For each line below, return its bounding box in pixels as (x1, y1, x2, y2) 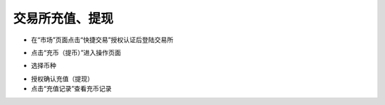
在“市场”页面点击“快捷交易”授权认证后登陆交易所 (31, 35, 174, 44)
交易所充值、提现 (13, 11, 114, 26)
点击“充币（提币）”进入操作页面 (31, 48, 121, 57)
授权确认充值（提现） (31, 74, 94, 83)
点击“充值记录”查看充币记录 (31, 84, 112, 93)
